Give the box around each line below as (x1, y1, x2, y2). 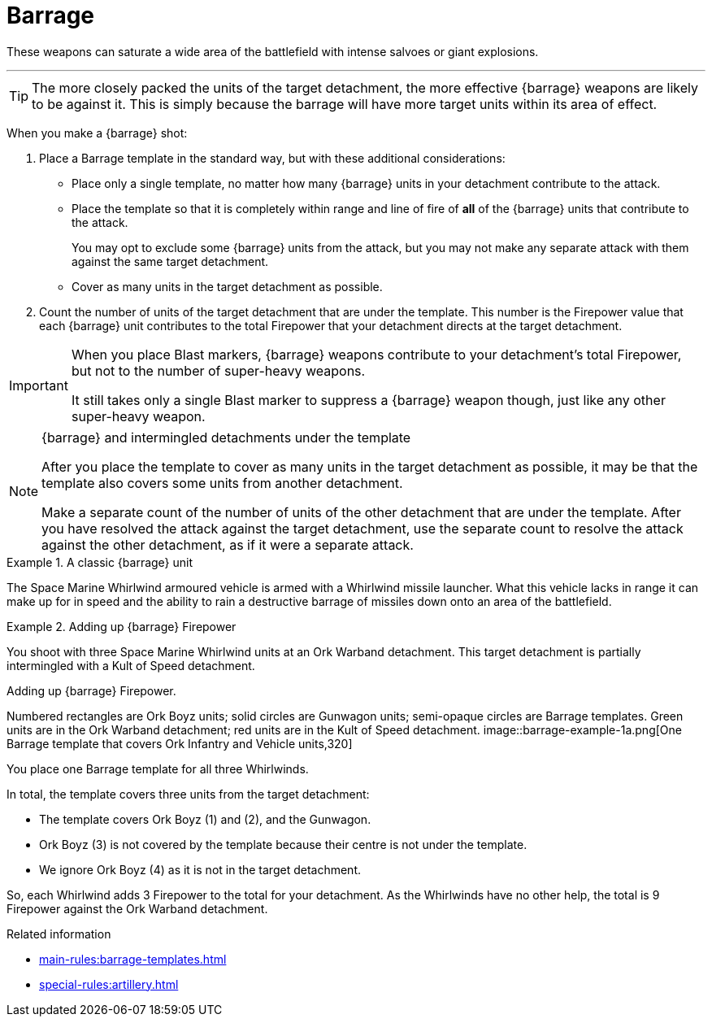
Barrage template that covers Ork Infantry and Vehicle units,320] (7, 736, 353, 751)
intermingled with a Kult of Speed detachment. (7, 658, 255, 673)
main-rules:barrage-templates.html (39, 951, 227, 966)
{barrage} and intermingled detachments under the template (41, 429, 411, 446)
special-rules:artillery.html (39, 977, 179, 991)
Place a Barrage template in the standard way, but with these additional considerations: (39, 150, 506, 165)
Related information (7, 926, 111, 941)
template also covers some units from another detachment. (41, 474, 403, 491)
